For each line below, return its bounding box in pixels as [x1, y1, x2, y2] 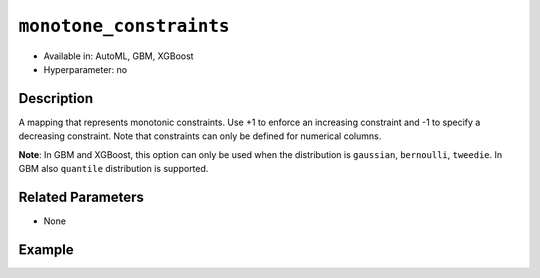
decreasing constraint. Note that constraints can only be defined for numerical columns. [18, 130, 382, 142]
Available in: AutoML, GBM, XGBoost [43, 50, 194, 62]
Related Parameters [18, 188, 145, 205]
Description [18, 90, 94, 107]
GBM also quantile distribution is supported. [18, 163, 209, 175]
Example [18, 241, 74, 258]
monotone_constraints [18, 15, 230, 37]
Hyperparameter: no [43, 63, 128, 75]
